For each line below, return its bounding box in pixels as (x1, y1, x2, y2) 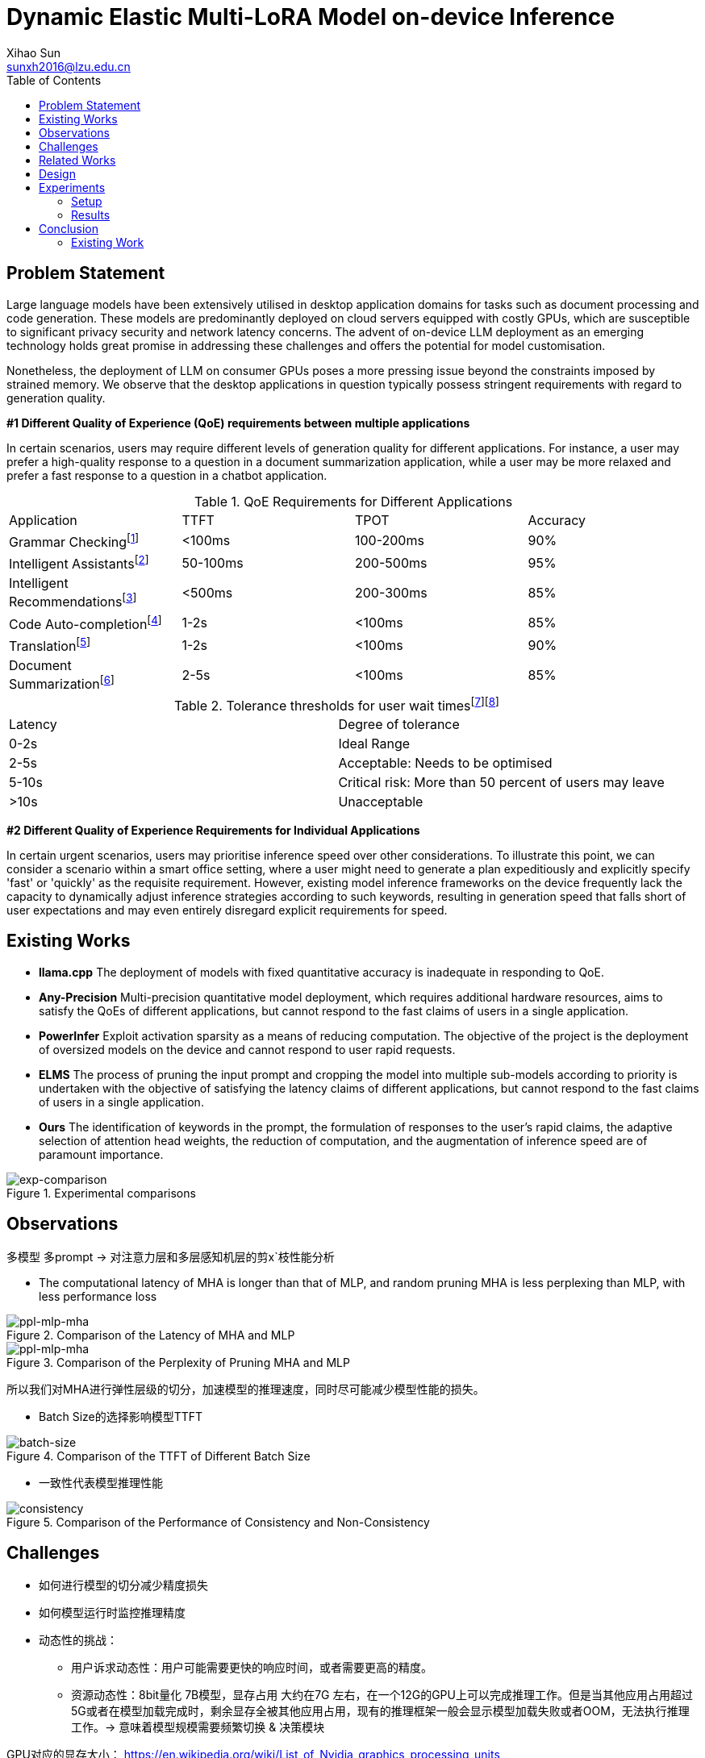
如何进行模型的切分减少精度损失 (39, 1578, 208, 1593)
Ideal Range (338, 735, 411, 752)
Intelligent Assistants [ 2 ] (9, 552, 149, 573)
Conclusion (39, 221, 99, 235)
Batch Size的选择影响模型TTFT (39, 1409, 203, 1423)
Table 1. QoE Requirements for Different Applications (194, 493, 513, 510)
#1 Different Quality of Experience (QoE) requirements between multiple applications (6, 415, 470, 430)
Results (71, 207, 111, 222)
